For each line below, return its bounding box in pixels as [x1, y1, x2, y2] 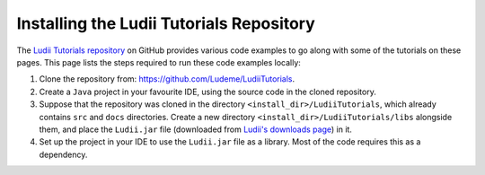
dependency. [39, 149, 88, 160]
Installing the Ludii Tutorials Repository [16, 13, 316, 33]
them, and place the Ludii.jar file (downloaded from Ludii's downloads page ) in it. [39, 124, 352, 135]
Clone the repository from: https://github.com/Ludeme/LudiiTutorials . [39, 74, 295, 84]
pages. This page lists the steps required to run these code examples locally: [16, 57, 301, 67]
